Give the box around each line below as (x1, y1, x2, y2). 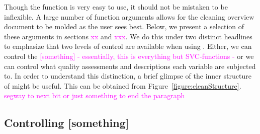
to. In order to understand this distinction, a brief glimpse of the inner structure (4, 71, 251, 81)
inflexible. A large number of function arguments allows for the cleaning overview (4, 11, 254, 22)
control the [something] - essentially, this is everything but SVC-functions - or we (4, 50, 254, 61)
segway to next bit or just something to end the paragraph (4, 90, 185, 101)
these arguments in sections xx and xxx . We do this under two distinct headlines (4, 31, 252, 41)
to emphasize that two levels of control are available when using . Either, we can (4, 41, 252, 51)
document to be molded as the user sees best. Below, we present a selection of (4, 21, 244, 32)
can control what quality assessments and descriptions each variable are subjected (4, 60, 256, 71)
